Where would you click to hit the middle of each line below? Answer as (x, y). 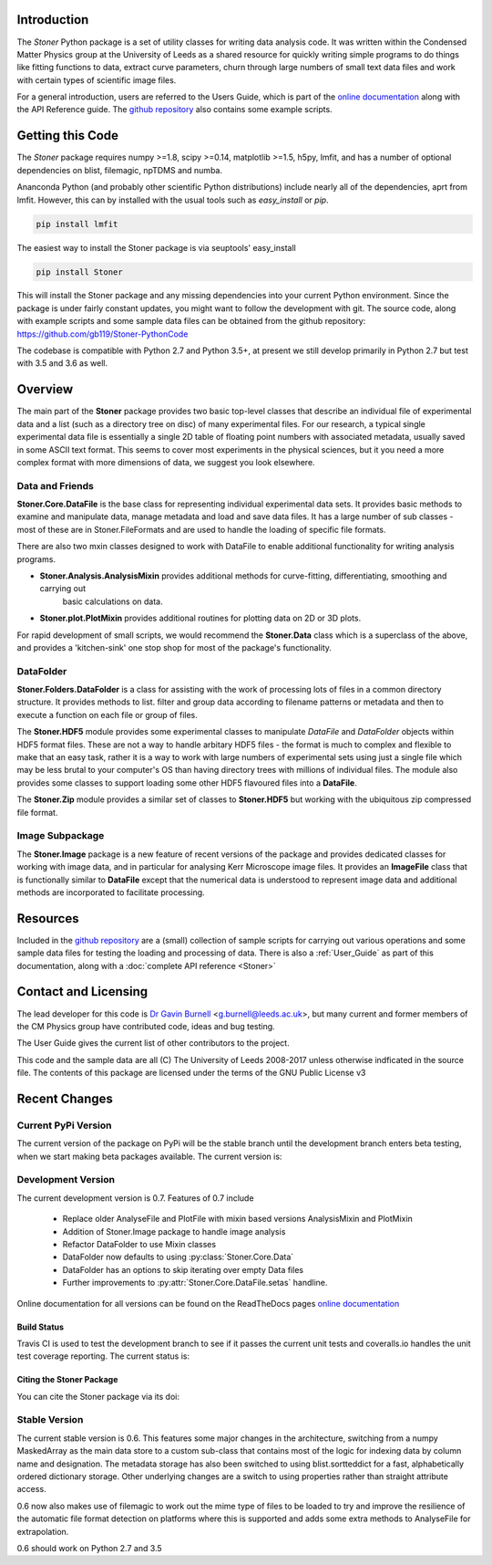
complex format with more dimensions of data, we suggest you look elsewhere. (166, 462)
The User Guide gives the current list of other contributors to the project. (154, 1043)
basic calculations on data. (113, 601)
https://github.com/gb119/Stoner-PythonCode (102, 334)
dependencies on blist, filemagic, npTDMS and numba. (120, 170)
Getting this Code (67, 136)
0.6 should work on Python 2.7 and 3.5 (90, 1548)
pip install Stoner (79, 272)
